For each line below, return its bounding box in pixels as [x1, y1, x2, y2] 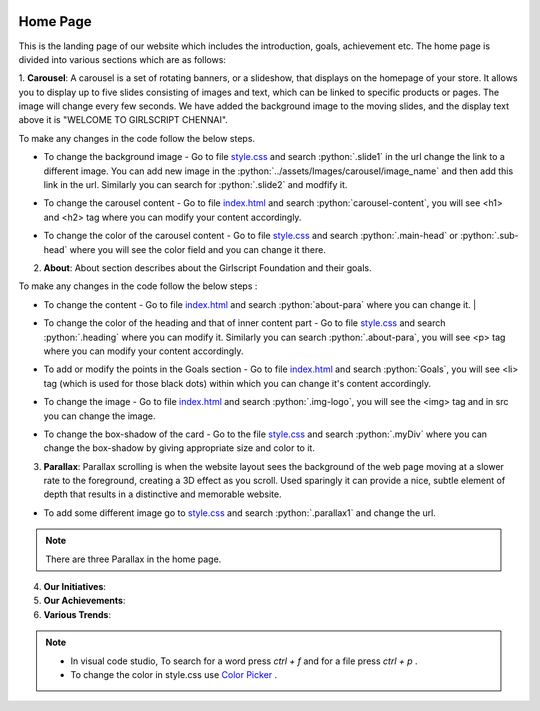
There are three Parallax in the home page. [45, 553, 222, 565]
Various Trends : [43, 608, 112, 620]
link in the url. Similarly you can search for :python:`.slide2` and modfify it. [43, 179, 348, 191]
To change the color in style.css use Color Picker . [70, 668, 278, 680]
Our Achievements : [43, 595, 126, 607]
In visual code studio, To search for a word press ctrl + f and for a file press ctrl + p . [70, 655, 418, 667]
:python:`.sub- [460, 230, 519, 242]
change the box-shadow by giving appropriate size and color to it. [43, 442, 315, 454]
